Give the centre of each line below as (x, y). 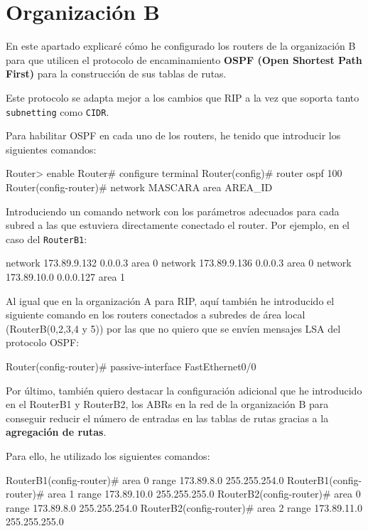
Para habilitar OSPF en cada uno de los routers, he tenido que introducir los (173, 135)
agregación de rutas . (56, 432)
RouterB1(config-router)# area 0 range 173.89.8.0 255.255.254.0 (145, 479)
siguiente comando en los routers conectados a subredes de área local (156, 315)
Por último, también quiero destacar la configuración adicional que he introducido (184, 390)
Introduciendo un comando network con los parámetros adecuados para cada (173, 211)
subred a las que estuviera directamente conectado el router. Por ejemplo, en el (178, 225)
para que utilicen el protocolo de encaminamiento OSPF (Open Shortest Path (184, 59)
